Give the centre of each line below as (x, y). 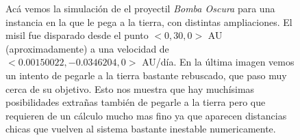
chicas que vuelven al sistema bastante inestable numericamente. (141, 129)
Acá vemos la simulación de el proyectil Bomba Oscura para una (140, 8)
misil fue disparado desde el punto (77, 35)
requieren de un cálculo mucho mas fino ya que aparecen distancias (146, 115)
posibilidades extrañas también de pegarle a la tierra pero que (136, 102)
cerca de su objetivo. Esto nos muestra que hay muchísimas (130, 88)
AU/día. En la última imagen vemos (218, 62)
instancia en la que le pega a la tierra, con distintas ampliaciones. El (149, 22)
